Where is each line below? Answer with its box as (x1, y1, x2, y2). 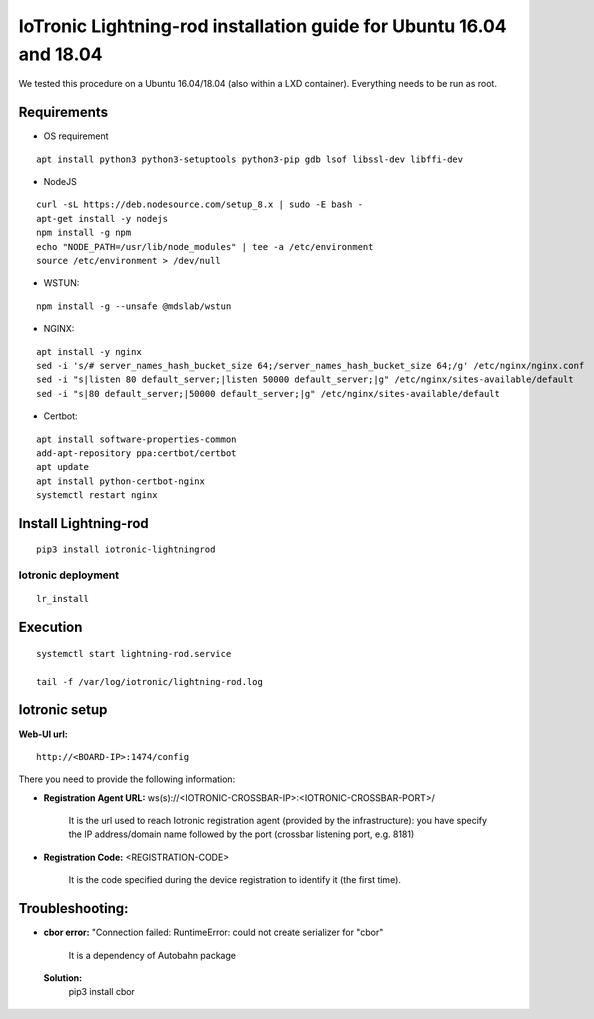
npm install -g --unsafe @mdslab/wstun (36, 300, 232, 312)
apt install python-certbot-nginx (36, 475, 205, 487)
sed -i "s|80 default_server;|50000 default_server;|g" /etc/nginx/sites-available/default (36, 388, 500, 399)
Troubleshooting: (18, 900, 129, 917)
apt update (36, 461, 90, 473)
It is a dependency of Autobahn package (68, 949, 237, 961)
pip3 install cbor (68, 986, 135, 998)
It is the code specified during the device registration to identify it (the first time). (68, 874, 402, 886)
